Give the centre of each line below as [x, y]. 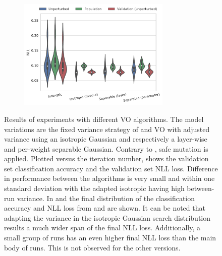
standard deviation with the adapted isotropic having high [94, 188]
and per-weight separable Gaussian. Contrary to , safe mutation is [106, 148]
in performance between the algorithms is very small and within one [109, 178]
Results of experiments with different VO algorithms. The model [104, 119]
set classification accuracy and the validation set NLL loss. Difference [111, 168]
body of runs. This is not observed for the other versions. [92, 247]
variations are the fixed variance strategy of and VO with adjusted [107, 129]
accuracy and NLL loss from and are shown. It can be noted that [105, 208]
